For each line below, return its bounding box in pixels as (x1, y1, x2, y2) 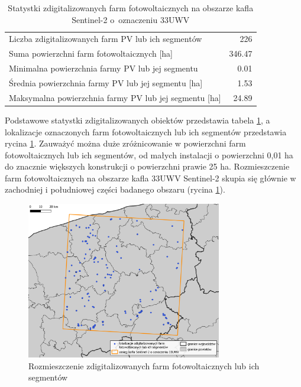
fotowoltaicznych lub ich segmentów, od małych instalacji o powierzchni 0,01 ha (5, 148, 293, 161)
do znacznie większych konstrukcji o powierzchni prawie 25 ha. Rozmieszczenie (5, 160, 290, 173)
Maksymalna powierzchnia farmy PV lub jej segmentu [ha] (9, 91, 221, 103)
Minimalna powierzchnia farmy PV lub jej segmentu (9, 62, 198, 74)
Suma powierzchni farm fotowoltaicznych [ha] (9, 47, 173, 60)
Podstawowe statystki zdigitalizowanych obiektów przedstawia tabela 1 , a (5, 113, 270, 126)
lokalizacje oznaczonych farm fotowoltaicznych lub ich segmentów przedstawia (5, 125, 287, 138)
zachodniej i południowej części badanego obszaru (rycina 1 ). (5, 183, 225, 196)
